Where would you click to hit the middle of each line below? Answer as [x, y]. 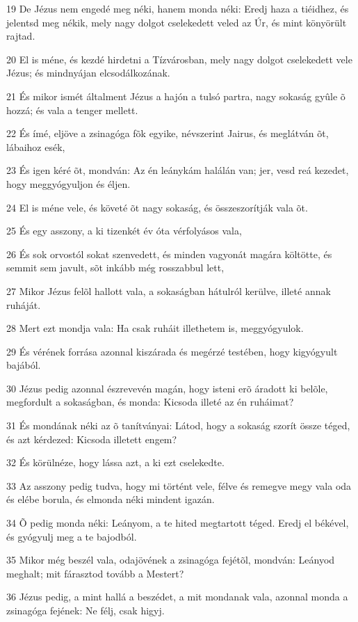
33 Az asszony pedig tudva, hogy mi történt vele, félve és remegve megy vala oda [179, 485]
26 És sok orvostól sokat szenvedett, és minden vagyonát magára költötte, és [169, 254]
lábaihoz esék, [36, 146]
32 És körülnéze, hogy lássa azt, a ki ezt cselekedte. [115, 462]
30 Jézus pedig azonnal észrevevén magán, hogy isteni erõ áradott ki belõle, [167, 388]
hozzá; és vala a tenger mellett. [72, 110]
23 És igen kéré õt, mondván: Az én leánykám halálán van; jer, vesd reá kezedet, [178, 170]
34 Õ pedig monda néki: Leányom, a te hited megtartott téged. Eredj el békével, [178, 523]
